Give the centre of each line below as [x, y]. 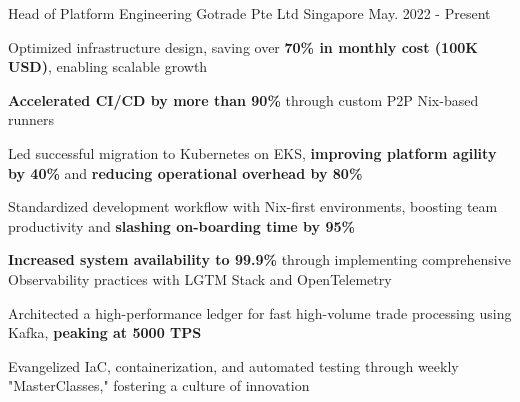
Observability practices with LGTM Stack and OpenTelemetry [200, 278]
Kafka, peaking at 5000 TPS [105, 332]
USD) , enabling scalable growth [108, 66]
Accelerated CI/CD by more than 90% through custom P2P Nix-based [243, 99]
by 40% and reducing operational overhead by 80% [185, 172]
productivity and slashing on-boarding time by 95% [181, 225]
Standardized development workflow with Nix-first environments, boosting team [253, 206]
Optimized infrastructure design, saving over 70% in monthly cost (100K [243, 46]
